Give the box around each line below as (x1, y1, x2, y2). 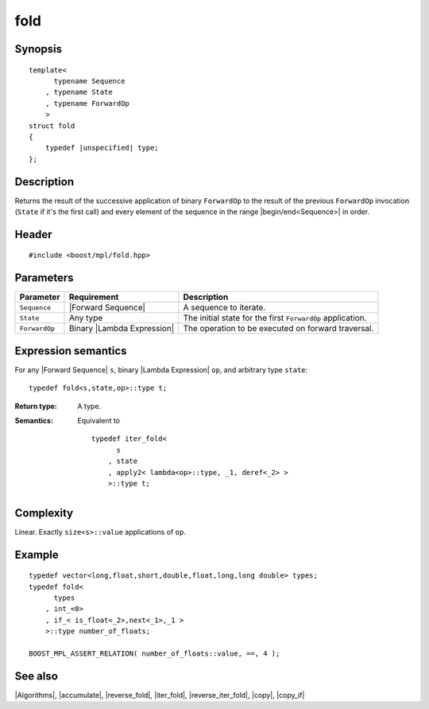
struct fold (29, 121, 75, 131)
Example (14, 547, 59, 561)
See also (14, 669, 59, 683)
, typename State (44, 88, 113, 97)
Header (14, 228, 52, 241)
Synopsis (14, 42, 63, 56)
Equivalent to (77, 415, 121, 425)
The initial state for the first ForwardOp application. (183, 313, 367, 324)
